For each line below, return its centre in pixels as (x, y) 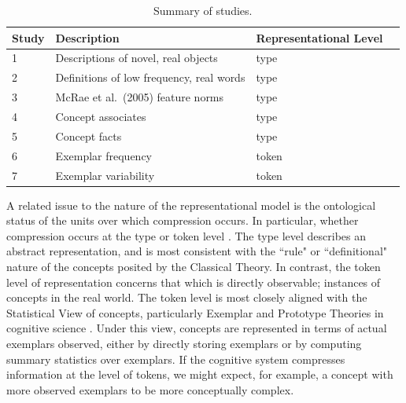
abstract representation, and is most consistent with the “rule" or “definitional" (197, 251)
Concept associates (101, 116)
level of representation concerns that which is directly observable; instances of (194, 282)
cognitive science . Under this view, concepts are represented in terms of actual (197, 328)
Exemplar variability (105, 175)
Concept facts (89, 136)
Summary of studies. (203, 10)
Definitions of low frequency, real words (150, 77)
